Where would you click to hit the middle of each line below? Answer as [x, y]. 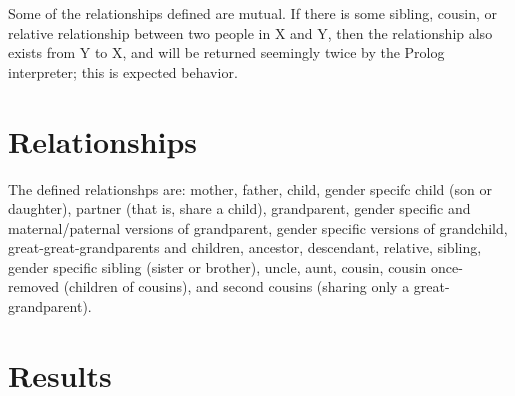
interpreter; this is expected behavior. [123, 71]
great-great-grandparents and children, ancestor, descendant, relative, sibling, [245, 247]
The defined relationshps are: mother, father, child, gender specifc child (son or [250, 188]
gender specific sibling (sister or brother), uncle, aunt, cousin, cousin [217, 266]
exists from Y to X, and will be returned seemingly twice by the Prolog [226, 52]
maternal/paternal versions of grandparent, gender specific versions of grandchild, [258, 227]
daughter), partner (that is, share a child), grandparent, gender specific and [239, 208]
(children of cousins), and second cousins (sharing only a [236, 286]
